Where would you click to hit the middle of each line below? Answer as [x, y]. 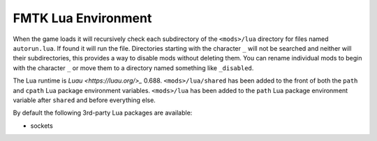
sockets [42, 126]
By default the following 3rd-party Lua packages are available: [103, 113]
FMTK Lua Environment [82, 18]
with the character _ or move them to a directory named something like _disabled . [133, 68]
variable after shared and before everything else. [84, 100]
